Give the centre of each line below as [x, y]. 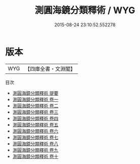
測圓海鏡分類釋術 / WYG [85, 10]
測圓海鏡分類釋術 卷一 [35, 99]
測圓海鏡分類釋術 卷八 [35, 143]
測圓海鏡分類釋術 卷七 [35, 137]
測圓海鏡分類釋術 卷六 [35, 131]
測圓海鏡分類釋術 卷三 [35, 112]
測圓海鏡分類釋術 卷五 [35, 125]
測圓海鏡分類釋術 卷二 [35, 106]
